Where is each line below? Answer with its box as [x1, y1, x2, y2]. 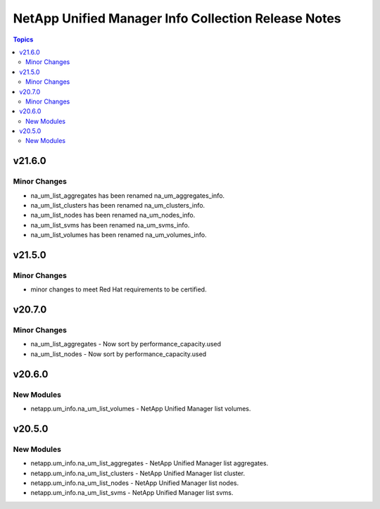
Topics [13, 35, 34, 44]
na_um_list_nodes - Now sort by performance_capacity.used [30, 349, 207, 358]
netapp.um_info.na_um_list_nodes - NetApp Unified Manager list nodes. [30, 479, 239, 487]
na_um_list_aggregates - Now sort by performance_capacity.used [30, 340, 222, 348]
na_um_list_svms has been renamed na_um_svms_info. [30, 220, 190, 229]
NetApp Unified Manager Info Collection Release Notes [13, 11, 341, 26]
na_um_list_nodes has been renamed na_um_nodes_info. [30, 211, 196, 220]
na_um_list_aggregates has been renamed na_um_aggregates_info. [30, 191, 225, 200]
